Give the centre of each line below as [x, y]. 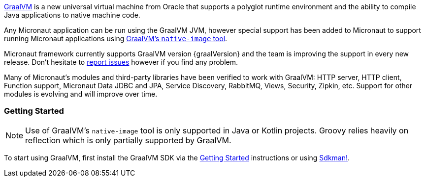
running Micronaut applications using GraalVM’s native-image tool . [116, 39]
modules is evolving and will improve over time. [81, 94]
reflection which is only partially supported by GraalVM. [128, 140]
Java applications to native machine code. [72, 15]
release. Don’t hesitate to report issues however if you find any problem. [121, 62]
